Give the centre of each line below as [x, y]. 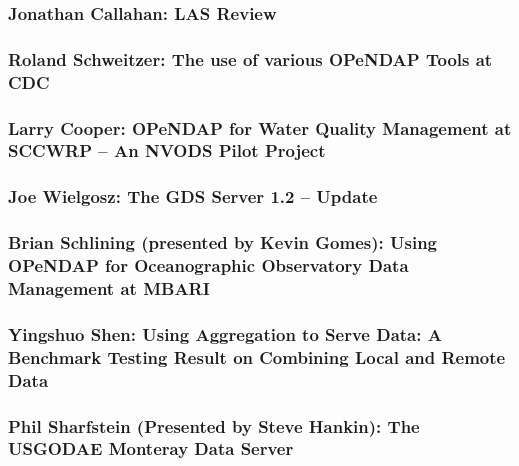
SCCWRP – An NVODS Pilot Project [167, 150]
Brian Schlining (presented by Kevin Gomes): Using [223, 242]
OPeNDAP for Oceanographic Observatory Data [208, 265]
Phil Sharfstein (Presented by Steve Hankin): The [214, 425]
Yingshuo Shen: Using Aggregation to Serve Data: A [225, 333]
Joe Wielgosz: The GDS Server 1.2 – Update [193, 196]
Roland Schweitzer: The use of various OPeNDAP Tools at [250, 58]
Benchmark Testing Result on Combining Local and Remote [257, 356]
